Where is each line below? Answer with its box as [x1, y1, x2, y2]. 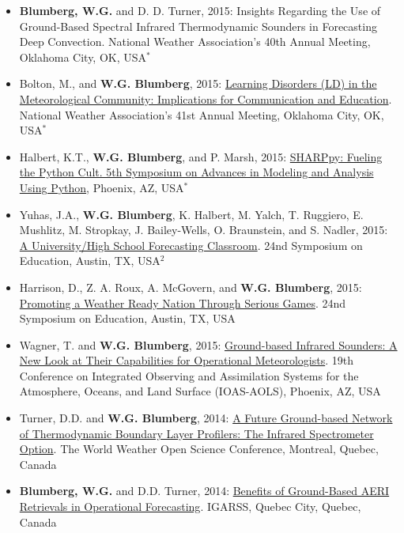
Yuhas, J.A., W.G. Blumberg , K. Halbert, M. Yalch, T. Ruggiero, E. [19, 206, 364, 222]
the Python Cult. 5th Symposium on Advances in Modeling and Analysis [19, 164, 374, 180]
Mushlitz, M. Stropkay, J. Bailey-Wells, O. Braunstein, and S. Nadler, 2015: [19, 221, 388, 238]
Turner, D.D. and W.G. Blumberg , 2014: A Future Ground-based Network [19, 410, 393, 426]
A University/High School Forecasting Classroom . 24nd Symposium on [19, 236, 363, 253]
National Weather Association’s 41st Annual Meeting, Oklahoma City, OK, [19, 106, 384, 123]
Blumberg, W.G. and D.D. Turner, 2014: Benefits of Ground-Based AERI [19, 482, 390, 499]
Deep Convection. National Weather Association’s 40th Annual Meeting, [19, 33, 371, 50]
